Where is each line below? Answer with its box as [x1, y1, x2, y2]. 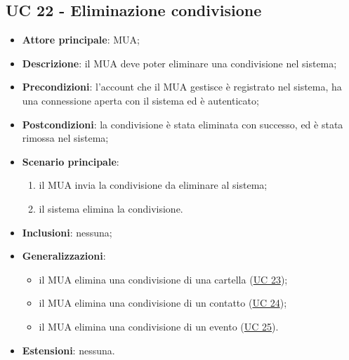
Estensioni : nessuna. [22, 342, 115, 357]
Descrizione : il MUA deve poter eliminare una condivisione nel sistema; [22, 55, 337, 70]
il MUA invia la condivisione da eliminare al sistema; [39, 178, 268, 192]
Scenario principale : [22, 154, 119, 168]
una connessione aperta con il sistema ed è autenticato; [22, 93, 259, 107]
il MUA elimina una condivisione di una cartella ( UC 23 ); [39, 272, 288, 286]
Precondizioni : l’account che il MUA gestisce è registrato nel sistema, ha [22, 79, 342, 94]
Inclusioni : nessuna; [22, 225, 112, 239]
